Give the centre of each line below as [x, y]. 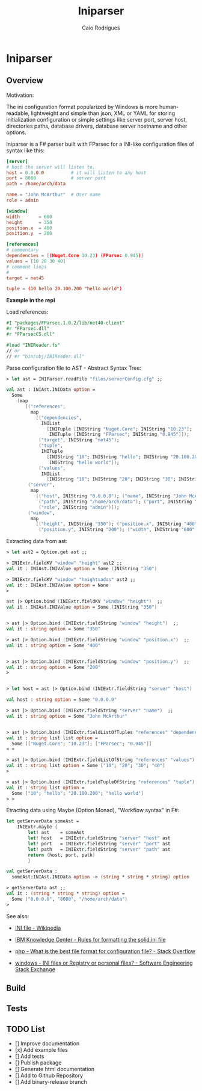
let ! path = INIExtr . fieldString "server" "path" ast [99, 849]
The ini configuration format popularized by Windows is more [82, 107]
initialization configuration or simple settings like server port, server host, [97, 119]
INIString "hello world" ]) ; [84, 462]
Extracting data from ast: [37, 541]
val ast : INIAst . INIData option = [51, 390]
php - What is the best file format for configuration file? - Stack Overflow [105, 951]
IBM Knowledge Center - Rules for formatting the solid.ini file [90, 939]
